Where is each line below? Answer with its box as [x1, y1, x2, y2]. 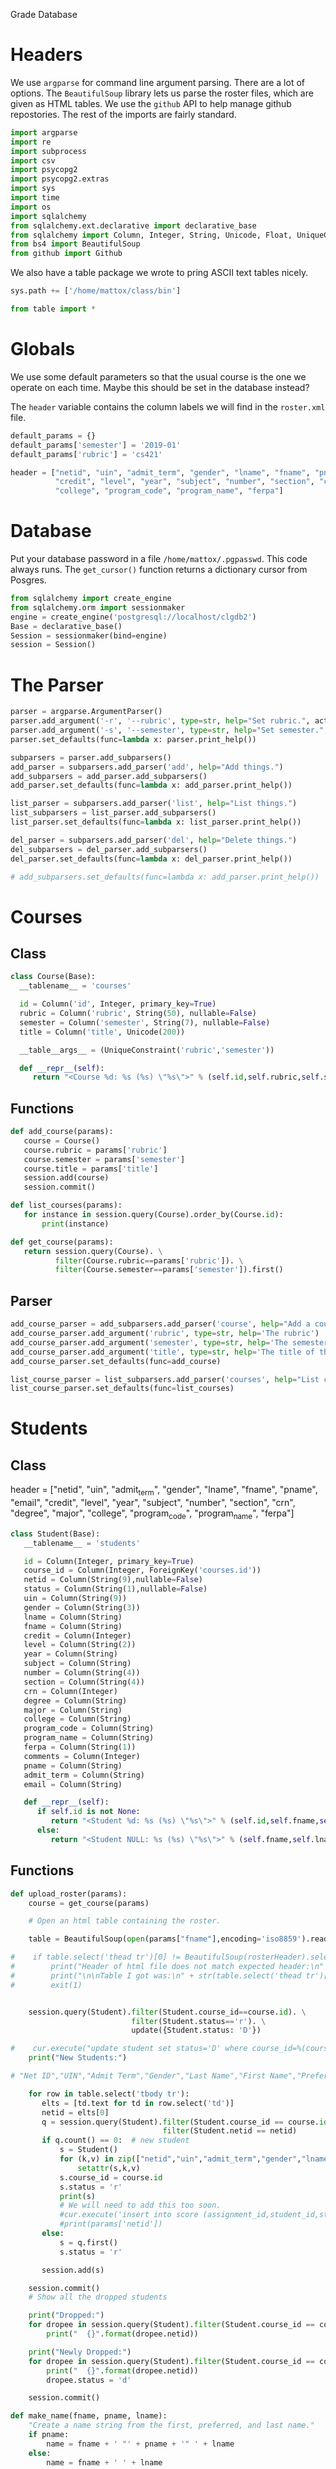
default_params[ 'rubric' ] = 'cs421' [10, 449, 163, 459]
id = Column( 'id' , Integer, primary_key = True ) [19, 999, 217, 1009]
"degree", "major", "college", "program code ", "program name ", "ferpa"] [10, 1507, 295, 1521]
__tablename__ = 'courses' [19, 981, 132, 991]
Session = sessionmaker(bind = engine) [10, 630, 168, 641]
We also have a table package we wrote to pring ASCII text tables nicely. [10, 267, 309, 279]
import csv [10, 155, 56, 166]
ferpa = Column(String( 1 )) [23, 1742, 137, 1753]
